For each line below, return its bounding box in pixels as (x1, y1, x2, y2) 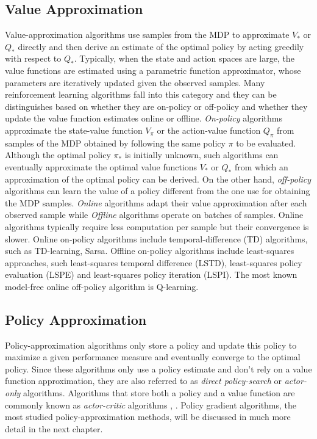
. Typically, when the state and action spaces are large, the (74, 52, 294, 65)
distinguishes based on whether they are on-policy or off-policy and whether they (5, 100, 308, 112)
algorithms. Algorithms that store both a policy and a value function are (23, 386, 295, 399)
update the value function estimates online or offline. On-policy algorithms (5, 112, 282, 125)
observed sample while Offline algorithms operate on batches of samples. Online (5, 208, 304, 221)
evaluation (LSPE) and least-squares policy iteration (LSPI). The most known (5, 268, 297, 281)
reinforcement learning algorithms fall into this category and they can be (5, 88, 277, 101)
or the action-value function (157, 123, 261, 136)
